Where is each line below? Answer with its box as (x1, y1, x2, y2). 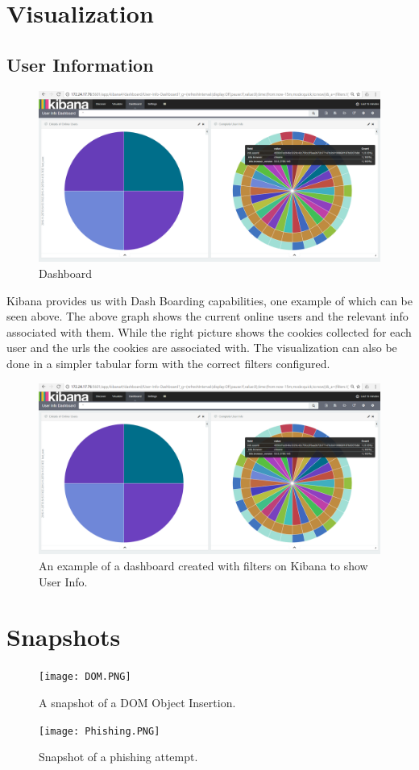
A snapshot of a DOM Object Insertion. (39, 693, 236, 710)
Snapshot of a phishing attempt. (39, 748, 198, 765)
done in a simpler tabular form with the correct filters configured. (6, 354, 330, 371)
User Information (6, 52, 154, 77)
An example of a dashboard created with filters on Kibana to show (39, 557, 368, 573)
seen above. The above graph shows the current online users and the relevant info (6, 308, 409, 325)
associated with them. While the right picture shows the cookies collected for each (6, 323, 412, 340)
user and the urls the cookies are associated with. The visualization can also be (6, 339, 397, 356)
